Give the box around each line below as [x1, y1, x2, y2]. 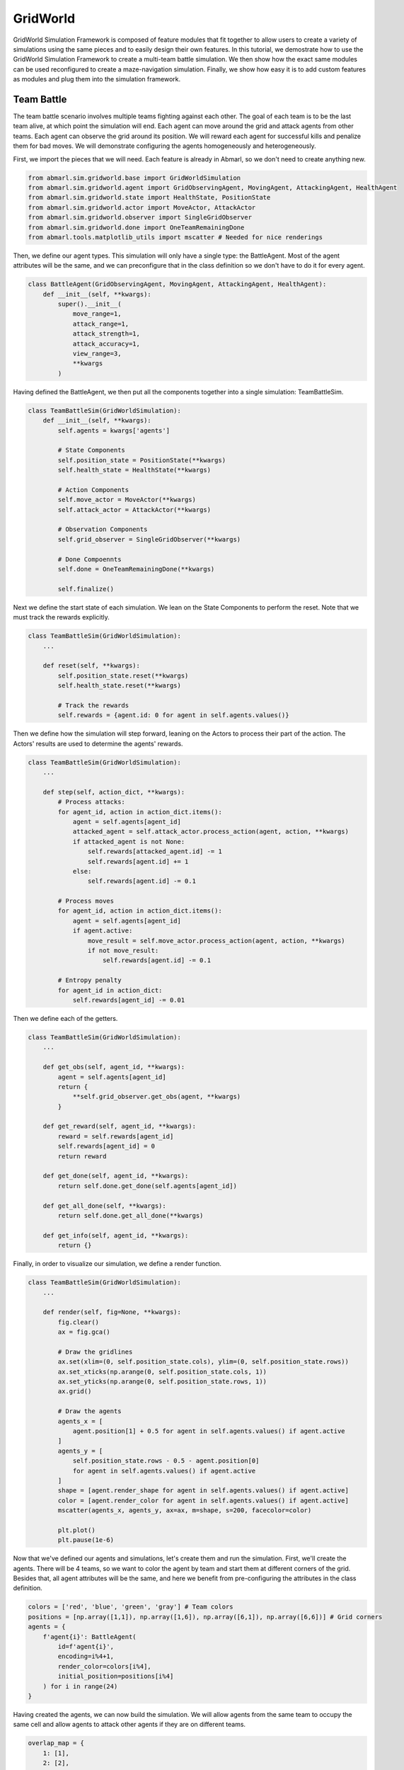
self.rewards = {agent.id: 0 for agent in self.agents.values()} [57, 712, 289, 719]
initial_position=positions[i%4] [57, 1672, 174, 1681]
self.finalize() [57, 585, 115, 593]
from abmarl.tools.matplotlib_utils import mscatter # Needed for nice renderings [28, 233, 323, 241]
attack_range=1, [72, 319, 129, 328]
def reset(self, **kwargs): [42, 662, 141, 670]
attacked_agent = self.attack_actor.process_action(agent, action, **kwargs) [72, 828, 350, 835]
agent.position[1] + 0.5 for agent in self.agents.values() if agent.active [72, 1427, 346, 1435]
